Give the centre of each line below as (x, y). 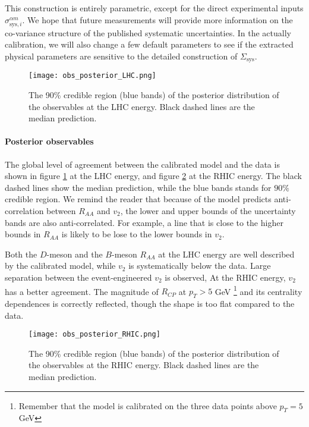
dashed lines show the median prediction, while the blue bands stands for (138, 187)
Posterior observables (49, 141)
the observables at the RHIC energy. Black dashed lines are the (144, 365)
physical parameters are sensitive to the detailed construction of (121, 56)
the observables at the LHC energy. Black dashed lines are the (142, 106)
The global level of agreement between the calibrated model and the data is (142, 164)
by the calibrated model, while (60, 266)
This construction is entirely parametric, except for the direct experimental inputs (154, 8)
